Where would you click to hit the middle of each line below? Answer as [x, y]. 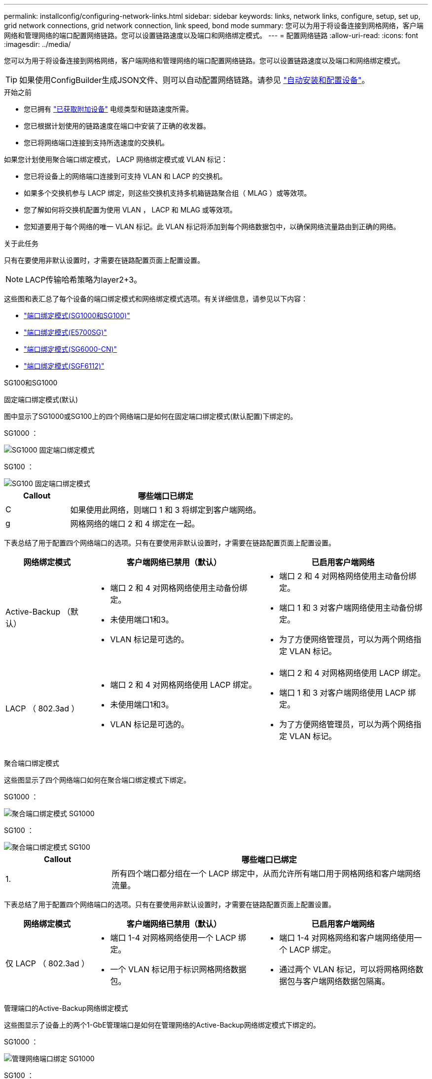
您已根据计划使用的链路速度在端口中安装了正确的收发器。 [117, 126]
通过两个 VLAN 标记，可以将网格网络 [347, 969]
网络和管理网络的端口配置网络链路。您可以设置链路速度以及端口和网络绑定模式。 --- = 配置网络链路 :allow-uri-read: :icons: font [211, 35]
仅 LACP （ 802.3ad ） [48, 963]
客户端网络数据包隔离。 [346, 981]
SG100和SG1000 [31, 383]
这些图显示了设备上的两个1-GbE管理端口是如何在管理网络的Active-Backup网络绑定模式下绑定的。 [162, 1025]
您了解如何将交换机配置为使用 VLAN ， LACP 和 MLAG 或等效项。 [130, 210]
